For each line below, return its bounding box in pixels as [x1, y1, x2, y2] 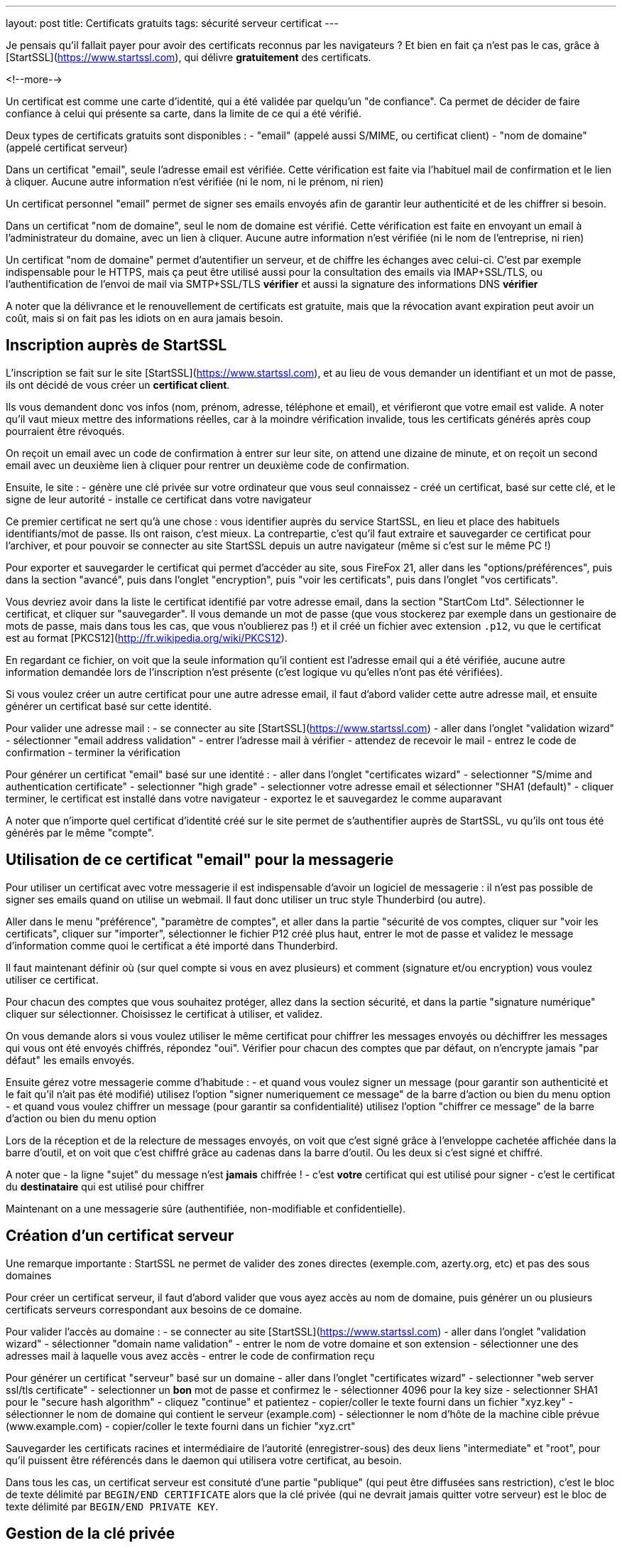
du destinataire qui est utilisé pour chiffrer [6, 1180, 204, 1193]
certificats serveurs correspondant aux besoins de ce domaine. [6, 1303, 302, 1316]
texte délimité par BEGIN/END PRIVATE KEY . [6, 1500, 219, 1512]
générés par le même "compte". [6, 826, 155, 839]
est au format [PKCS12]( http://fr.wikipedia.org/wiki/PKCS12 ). [6, 631, 288, 644]
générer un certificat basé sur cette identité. [6, 699, 212, 712]
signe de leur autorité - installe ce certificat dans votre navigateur [6, 493, 312, 505]
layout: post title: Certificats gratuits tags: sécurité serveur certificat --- [6, 17, 339, 29]
